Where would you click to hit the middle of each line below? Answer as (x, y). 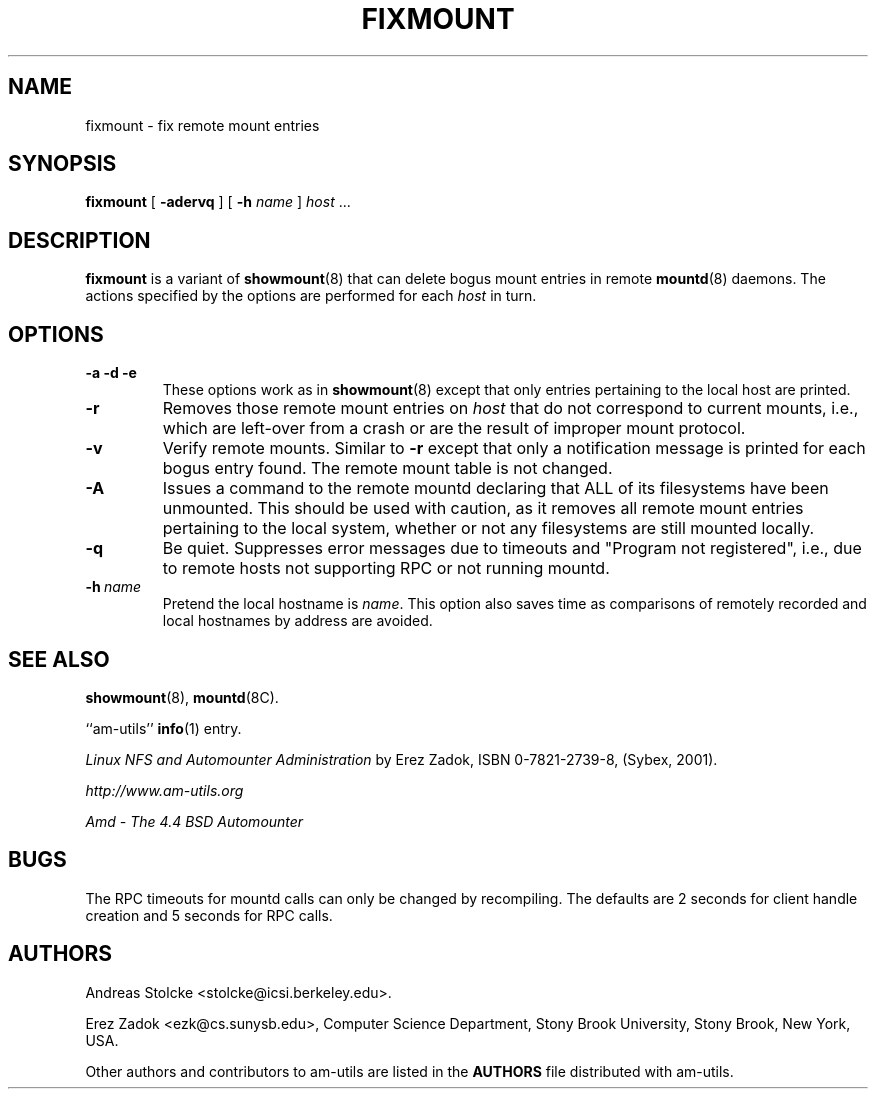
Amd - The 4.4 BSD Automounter (194, 821)
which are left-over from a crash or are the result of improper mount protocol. (454, 428)
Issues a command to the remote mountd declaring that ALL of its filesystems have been (495, 488)
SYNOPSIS (62, 164)
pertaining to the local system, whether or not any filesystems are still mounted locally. (488, 528)
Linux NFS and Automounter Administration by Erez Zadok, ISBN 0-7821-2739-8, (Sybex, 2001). (401, 759)
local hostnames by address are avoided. (297, 621)
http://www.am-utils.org (164, 790)
